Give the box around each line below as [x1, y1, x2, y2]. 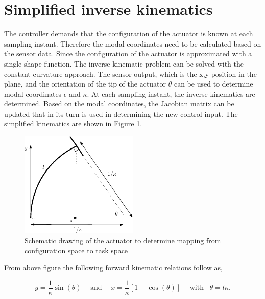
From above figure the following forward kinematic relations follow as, [4, 262, 223, 273]
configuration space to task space [25, 245, 128, 255]
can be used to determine [174, 78, 253, 89]
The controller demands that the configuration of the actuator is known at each [4, 28, 253, 39]
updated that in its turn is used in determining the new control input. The [4, 108, 238, 119]
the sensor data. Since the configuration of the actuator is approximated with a [4, 48, 252, 59]
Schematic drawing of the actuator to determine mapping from [25, 234, 221, 245]
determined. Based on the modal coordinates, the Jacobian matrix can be [4, 98, 234, 109]
